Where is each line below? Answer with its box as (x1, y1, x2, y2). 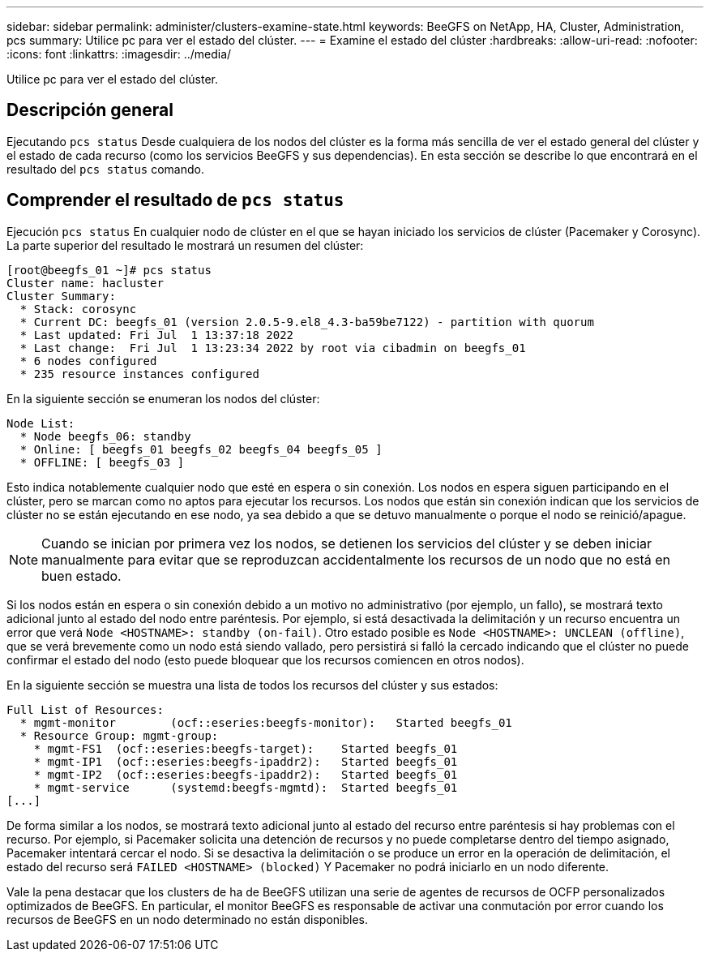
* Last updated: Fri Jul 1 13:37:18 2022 (19, 328, 294, 342)
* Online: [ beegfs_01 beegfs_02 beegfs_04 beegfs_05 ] (19, 442, 383, 456)
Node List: (6, 416, 75, 430)
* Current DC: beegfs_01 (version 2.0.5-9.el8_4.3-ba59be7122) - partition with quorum (19, 315, 594, 329)
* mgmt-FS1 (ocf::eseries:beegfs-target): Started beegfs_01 (33, 741, 458, 755)
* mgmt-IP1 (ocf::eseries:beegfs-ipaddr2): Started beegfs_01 (33, 754, 458, 768)
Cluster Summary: (6, 289, 116, 303)
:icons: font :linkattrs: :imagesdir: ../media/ (6, 47, 232, 61)
